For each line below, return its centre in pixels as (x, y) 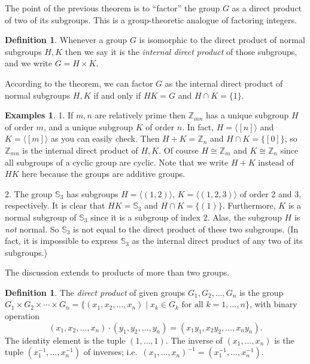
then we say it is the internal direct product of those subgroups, (181, 51)
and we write (28, 63)
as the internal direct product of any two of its (217, 241)
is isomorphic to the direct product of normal (222, 40)
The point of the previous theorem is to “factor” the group (113, 8)
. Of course (179, 150)
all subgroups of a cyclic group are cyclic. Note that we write (117, 162)
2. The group (29, 193)
